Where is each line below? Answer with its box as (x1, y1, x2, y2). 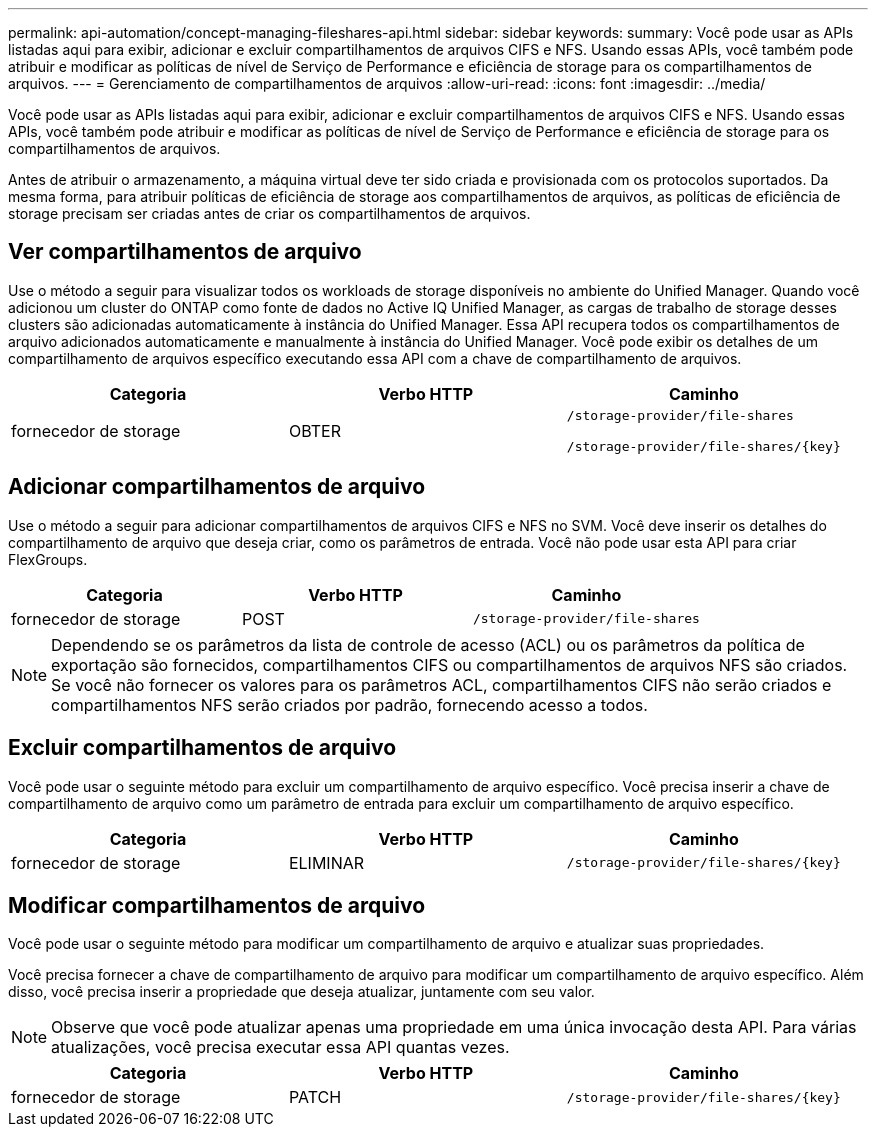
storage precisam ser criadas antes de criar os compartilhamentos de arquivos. (8, 205, 531, 222)
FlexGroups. (8, 550, 88, 568)
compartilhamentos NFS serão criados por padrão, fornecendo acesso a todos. (51, 694, 648, 715)
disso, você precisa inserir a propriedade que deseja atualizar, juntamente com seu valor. (8, 983, 595, 1001)
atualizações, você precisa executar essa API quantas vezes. (51, 1037, 510, 1058)
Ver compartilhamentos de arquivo (8, 239, 362, 265)
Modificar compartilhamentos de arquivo (8, 892, 426, 918)
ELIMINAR (288, 852, 365, 873)
